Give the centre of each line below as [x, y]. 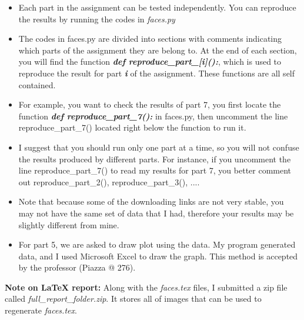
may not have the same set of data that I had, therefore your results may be [156, 213]
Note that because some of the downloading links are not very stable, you [151, 201]
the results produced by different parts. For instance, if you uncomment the [155, 159]
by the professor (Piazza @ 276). [77, 267]
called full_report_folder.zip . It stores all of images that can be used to [133, 299]
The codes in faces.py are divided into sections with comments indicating [150, 39]
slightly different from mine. [69, 224]
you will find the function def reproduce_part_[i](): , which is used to [150, 61]
